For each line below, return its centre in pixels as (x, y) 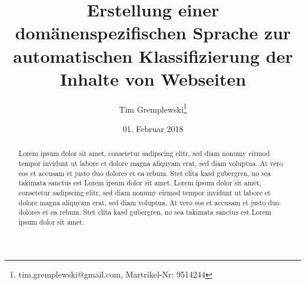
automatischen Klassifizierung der (153, 55)
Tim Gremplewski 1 (153, 108)
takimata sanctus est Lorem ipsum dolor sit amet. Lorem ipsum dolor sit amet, (140, 183)
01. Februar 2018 (153, 128)
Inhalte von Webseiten (153, 78)
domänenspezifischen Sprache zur (153, 33)
